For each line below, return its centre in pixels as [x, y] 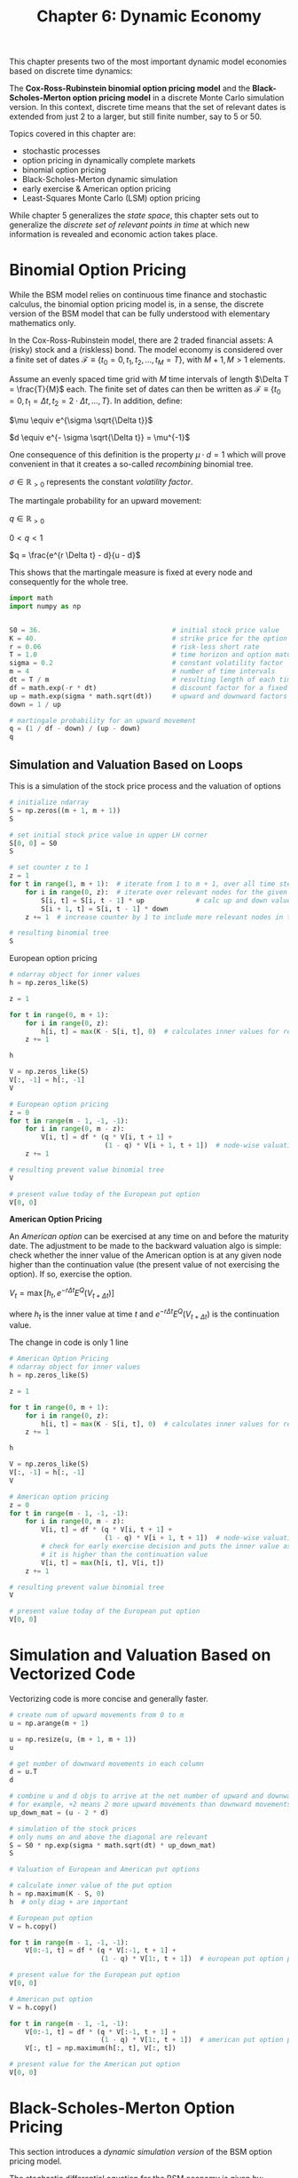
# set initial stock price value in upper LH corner [109, 835]
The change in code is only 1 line [69, 1342]
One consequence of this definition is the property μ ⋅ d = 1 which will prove [148, 454]
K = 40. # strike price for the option [149, 638]
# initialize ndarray [49, 803]
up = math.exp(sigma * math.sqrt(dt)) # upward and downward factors [149, 696]
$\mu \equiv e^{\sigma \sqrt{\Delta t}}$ [81, 420]
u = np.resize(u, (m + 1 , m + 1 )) [73, 1739]
